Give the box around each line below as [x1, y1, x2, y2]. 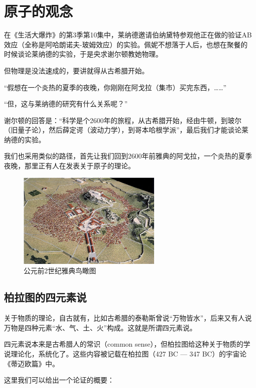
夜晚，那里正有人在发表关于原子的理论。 [4, 161, 135, 171]
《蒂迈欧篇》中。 [4, 358, 59, 368]
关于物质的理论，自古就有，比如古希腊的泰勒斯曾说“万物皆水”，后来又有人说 [4, 313, 252, 323]
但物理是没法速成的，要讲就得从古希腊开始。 [4, 65, 149, 75]
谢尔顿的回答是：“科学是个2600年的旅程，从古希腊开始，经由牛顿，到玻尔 [4, 115, 242, 125]
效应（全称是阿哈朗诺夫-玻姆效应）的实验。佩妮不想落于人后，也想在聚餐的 [4, 39, 248, 49]
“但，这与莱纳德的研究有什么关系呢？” [4, 98, 128, 109]
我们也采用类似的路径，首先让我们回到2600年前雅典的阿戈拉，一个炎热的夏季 [4, 151, 252, 161]
